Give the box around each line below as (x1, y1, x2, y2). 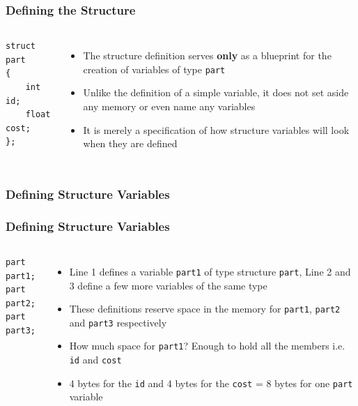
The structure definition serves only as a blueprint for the (83, 48, 332, 63)
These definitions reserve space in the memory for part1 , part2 (69, 301, 341, 316)
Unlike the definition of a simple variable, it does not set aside (83, 85, 349, 100)
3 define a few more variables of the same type (69, 278, 267, 292)
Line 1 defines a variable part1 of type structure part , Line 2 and (69, 264, 351, 278)
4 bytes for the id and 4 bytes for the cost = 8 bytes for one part (69, 375, 353, 390)
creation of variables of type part (83, 61, 226, 76)
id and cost (69, 352, 122, 367)
